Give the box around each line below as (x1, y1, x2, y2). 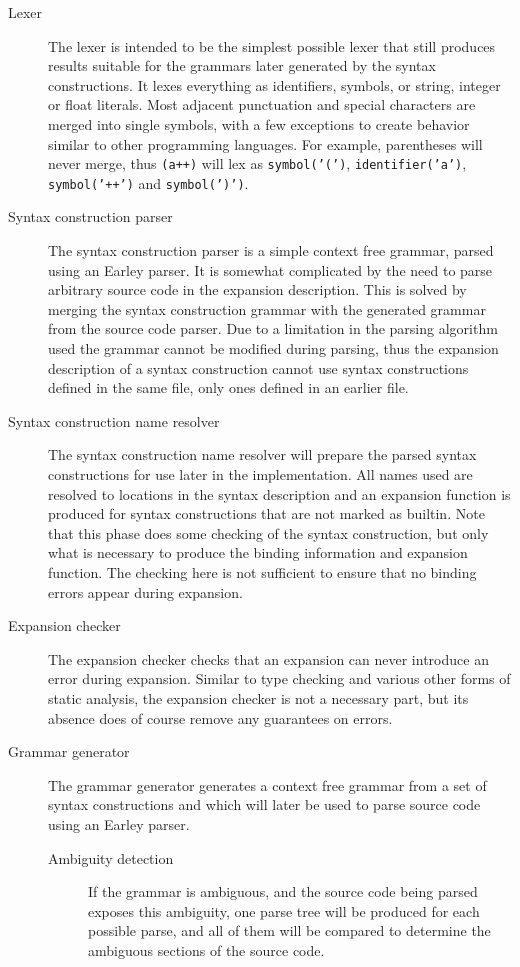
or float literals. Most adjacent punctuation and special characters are (48, 94, 476, 115)
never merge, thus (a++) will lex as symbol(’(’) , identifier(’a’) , (48, 153, 467, 174)
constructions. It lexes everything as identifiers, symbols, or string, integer (48, 74, 501, 95)
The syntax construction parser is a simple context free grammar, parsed (48, 240, 494, 261)
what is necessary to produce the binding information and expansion (48, 542, 468, 563)
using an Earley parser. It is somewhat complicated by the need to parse (48, 259, 493, 280)
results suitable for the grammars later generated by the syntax (48, 55, 436, 76)
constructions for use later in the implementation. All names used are (48, 464, 473, 484)
